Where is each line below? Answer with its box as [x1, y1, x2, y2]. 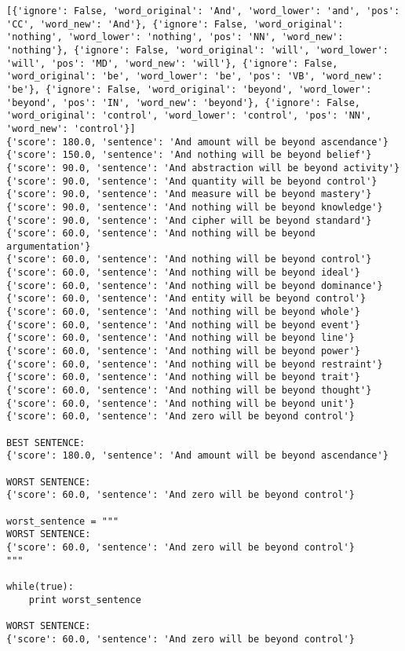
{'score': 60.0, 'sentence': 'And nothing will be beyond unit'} [6, 397, 355, 409]
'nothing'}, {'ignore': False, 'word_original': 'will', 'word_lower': [6, 44, 389, 56]
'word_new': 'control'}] [6, 123, 136, 134]
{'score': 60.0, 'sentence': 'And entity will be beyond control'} [6, 293, 367, 305]
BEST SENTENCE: [6, 437, 86, 448]
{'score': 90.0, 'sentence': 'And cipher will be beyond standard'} [6, 214, 372, 226]
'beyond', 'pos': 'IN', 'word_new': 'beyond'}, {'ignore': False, [6, 97, 361, 108]
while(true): [6, 580, 74, 592]
